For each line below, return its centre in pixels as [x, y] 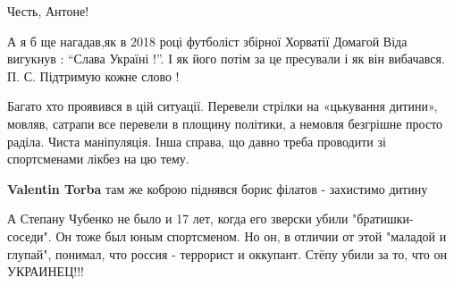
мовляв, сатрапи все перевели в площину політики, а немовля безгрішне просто [225, 123]
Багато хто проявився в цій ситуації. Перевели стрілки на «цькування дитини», [223, 106]
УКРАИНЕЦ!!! [46, 271]
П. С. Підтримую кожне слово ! [93, 76]
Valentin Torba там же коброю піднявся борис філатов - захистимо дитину [218, 188]
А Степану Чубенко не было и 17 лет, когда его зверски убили [178, 219]
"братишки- [383, 219]
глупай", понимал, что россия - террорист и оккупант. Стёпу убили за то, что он [227, 253]
